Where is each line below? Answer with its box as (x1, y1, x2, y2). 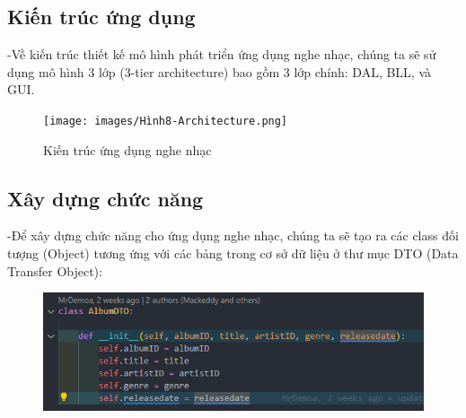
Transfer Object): (7, 261, 102, 280)
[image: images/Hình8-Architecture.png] (43, 114, 288, 127)
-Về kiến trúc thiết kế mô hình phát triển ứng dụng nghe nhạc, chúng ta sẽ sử (7, 45, 436, 64)
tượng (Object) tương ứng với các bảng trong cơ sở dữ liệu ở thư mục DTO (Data (7, 244, 459, 263)
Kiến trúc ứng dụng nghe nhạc (43, 140, 212, 159)
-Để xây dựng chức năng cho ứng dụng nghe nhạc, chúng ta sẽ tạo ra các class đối (7, 226, 459, 245)
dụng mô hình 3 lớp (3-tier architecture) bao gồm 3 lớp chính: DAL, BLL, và (7, 62, 432, 81)
